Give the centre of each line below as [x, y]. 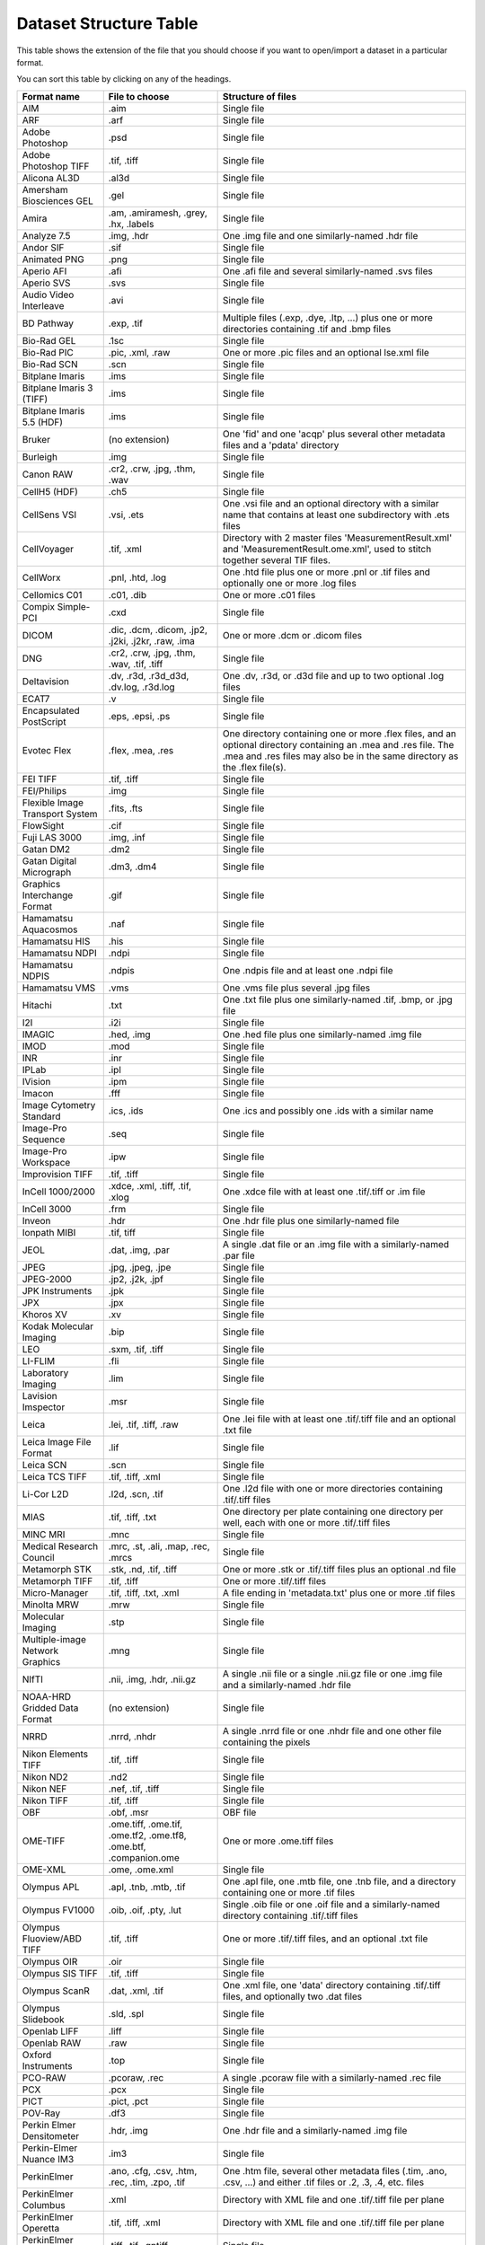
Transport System [60, 814]
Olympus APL [51, 1887]
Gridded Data [50, 1708]
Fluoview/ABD [52, 1938]
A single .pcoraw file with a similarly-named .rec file [332, 2077]
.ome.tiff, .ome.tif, [145, 1824]
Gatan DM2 [46, 849]
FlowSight [43, 825]
